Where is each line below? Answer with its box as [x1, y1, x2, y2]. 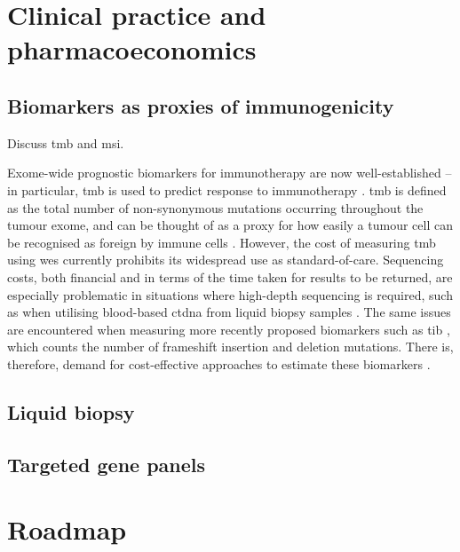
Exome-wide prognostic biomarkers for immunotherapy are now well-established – [7, 163, 452, 182]
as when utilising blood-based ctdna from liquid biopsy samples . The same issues [7, 303, 451, 321]
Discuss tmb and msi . [7, 133, 124, 152]
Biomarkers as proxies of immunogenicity [7, 91, 394, 119]
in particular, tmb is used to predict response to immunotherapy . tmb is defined [7, 180, 447, 199]
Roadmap [7, 511, 127, 548]
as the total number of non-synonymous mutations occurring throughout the [7, 198, 424, 217]
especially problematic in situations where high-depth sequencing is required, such [7, 285, 453, 304]
